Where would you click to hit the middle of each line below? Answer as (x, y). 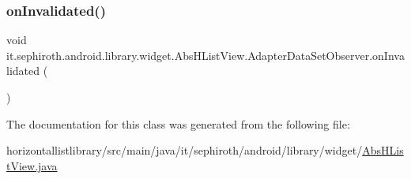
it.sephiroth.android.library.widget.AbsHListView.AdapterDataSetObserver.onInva (205, 55)
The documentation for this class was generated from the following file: (178, 123)
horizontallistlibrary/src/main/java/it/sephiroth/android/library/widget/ (185, 150)
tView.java (32, 165)
